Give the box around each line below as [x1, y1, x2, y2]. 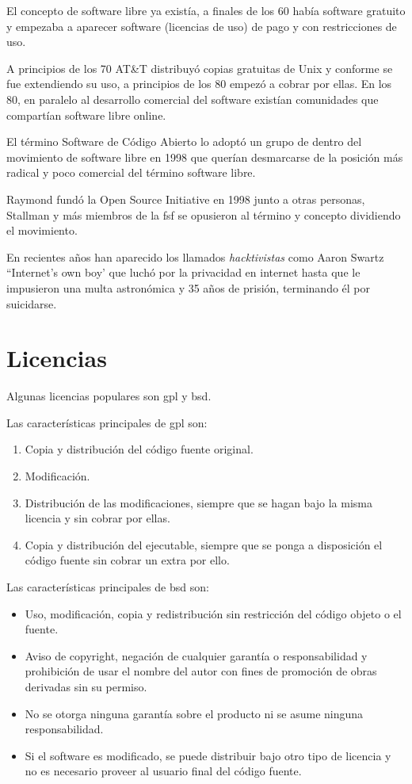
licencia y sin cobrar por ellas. [25, 510, 170, 526]
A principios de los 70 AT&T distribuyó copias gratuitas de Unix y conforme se [6, 59, 393, 76]
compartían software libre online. [6, 106, 166, 123]
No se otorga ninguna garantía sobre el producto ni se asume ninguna [25, 705, 364, 721]
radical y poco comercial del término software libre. [6, 164, 256, 181]
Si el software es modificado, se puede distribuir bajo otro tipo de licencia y [25, 747, 391, 763]
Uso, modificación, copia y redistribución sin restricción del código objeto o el [25, 605, 402, 621]
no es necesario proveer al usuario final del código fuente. [25, 763, 302, 779]
